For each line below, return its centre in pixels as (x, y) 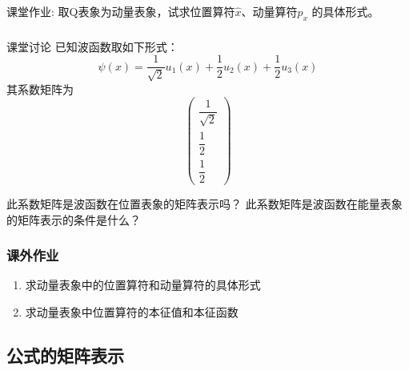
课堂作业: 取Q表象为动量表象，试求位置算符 (121, 11)
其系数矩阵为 (40, 89)
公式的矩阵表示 (65, 355)
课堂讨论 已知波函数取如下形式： (92, 46)
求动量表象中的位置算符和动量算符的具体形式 (143, 285)
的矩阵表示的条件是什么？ (74, 219)
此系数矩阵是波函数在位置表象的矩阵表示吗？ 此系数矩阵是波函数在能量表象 (204, 204)
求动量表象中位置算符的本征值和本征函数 (132, 312)
